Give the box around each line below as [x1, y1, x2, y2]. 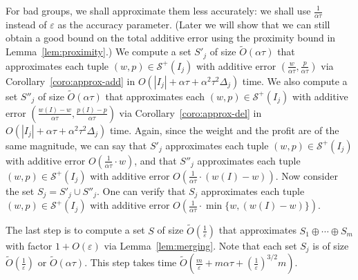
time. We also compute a [242, 73, 348, 88]
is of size [312, 238, 349, 252]
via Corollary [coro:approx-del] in [119, 105, 262, 120]
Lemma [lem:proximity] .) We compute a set [6, 44, 191, 59]
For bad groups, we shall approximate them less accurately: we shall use [6, 3, 311, 17]
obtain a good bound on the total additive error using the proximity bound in [6, 30, 336, 45]
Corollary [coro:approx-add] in [6, 73, 135, 88]
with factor [6, 238, 53, 252]
